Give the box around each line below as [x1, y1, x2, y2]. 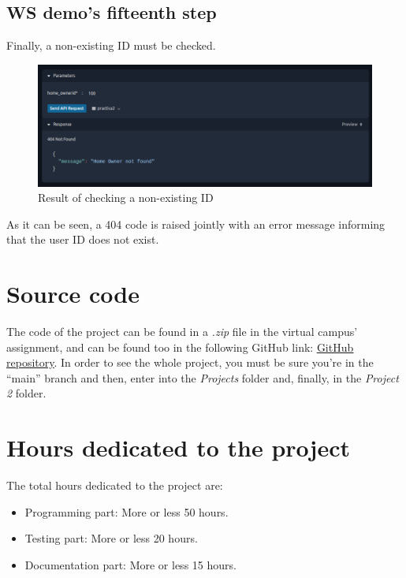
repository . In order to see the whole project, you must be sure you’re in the [6, 354, 374, 371]
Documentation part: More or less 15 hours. [24, 556, 237, 572]
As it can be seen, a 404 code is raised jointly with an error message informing [6, 215, 386, 232]
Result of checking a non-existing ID [38, 189, 214, 206]
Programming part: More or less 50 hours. [24, 503, 229, 520]
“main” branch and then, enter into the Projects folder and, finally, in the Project [6, 369, 399, 386]
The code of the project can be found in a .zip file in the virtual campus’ [6, 323, 358, 340]
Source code [6, 278, 140, 310]
